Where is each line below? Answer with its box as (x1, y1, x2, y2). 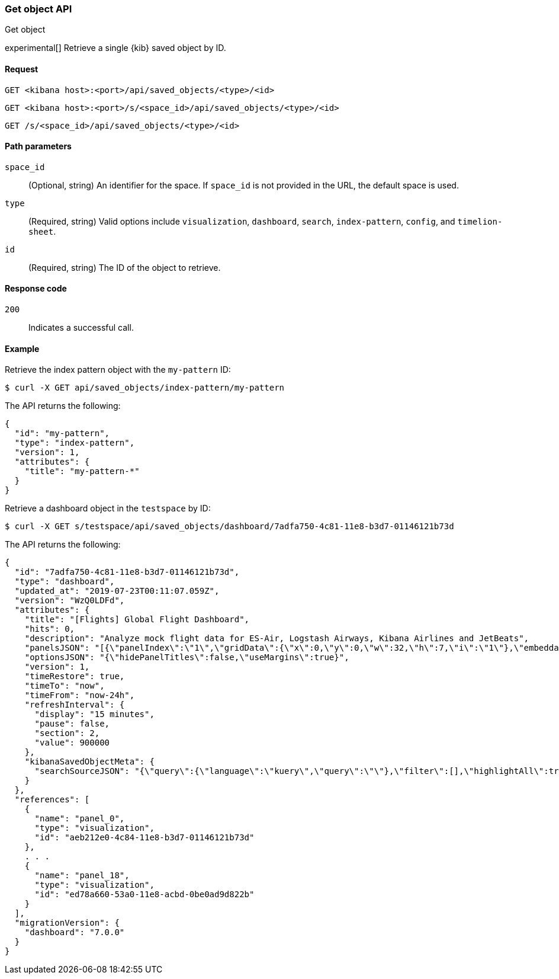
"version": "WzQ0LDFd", (14, 596, 125, 606)
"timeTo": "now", (24, 681, 105, 691)
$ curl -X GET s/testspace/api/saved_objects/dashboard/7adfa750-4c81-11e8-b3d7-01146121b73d (5, 522, 454, 532)
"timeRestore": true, (24, 671, 125, 682)
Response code (5, 283, 67, 294)
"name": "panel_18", (34, 871, 130, 881)
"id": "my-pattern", (14, 428, 110, 439)
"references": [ (14, 795, 90, 805)
